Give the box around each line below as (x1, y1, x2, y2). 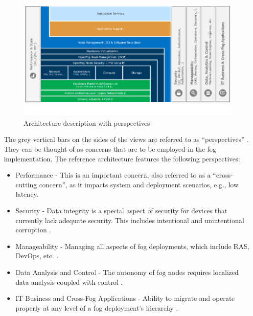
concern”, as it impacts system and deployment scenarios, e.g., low (39, 179, 239, 189)
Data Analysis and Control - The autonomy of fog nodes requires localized (15, 267, 239, 277)
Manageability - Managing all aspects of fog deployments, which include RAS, (15, 241, 250, 251)
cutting (15, 179, 37, 189)
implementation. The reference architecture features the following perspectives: (4, 153, 240, 163)
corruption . (15, 225, 51, 235)
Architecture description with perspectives (23, 117, 150, 128)
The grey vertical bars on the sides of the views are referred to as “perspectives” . (4, 134, 249, 144)
